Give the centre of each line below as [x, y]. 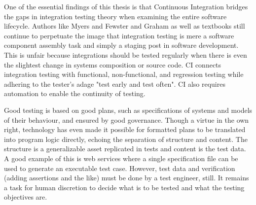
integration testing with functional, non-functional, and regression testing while [124, 74]
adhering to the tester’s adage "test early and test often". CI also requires [115, 84]
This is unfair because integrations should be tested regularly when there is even [126, 54]
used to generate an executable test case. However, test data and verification [120, 168]
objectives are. [26, 197]
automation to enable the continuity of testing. [75, 93]
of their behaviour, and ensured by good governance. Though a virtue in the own [127, 120]
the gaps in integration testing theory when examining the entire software [115, 16]
